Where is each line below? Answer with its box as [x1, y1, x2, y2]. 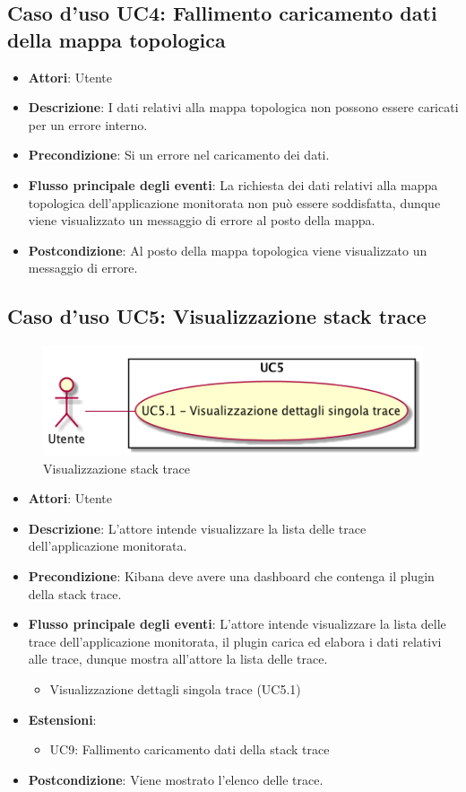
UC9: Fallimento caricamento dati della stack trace [49, 740, 330, 759]
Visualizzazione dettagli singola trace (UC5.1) [49, 679, 301, 698]
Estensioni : [28, 709, 97, 728]
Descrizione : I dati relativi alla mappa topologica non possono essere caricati [28, 98, 459, 117]
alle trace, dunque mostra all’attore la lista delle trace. [28, 649, 328, 668]
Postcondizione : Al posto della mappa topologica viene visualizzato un [28, 240, 427, 259]
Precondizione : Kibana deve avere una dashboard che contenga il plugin [28, 566, 435, 585]
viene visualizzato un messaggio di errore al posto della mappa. [28, 211, 375, 230]
